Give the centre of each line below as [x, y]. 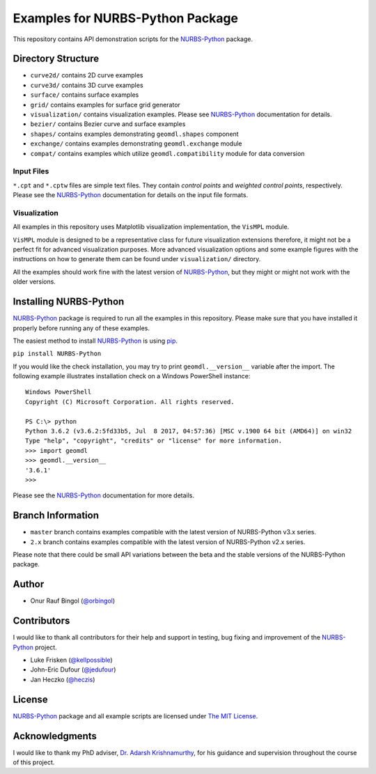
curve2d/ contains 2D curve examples [87, 75]
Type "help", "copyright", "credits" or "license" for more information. [154, 441]
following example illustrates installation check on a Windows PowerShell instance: [132, 376]
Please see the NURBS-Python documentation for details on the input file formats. [131, 195]
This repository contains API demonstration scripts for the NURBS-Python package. [133, 39]
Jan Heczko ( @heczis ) [63, 679]
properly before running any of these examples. [81, 328]
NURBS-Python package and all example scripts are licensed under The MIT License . [135, 716]
